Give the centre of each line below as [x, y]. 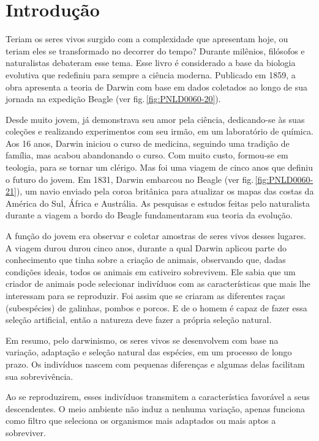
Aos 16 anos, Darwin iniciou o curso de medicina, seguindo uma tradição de [148, 143]
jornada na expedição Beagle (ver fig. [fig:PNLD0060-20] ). [113, 99]
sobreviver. [26, 432]
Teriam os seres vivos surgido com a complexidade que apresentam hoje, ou [147, 39]
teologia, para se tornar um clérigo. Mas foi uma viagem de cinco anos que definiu [159, 167]
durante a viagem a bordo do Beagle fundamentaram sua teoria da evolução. [149, 215]
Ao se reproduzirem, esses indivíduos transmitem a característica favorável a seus [158, 397]
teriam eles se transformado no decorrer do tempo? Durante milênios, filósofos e [155, 50]
